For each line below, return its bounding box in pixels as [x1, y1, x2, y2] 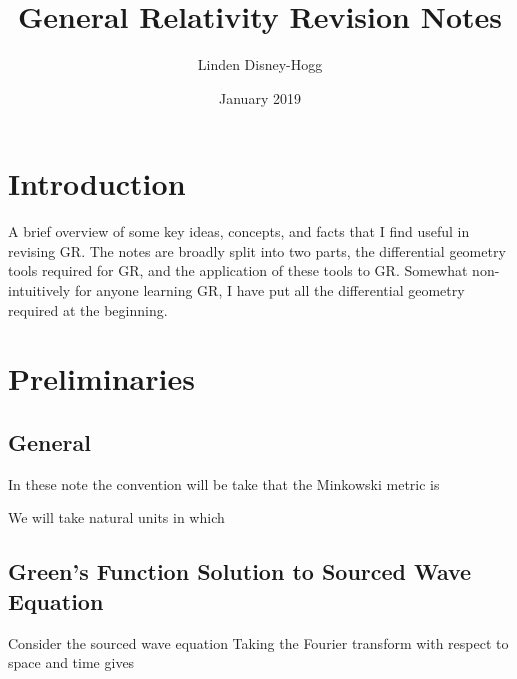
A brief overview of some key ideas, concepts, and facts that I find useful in [8, 221, 470, 242]
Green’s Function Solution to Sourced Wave [8, 556, 472, 587]
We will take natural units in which [8, 507, 225, 528]
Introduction [8, 163, 186, 204]
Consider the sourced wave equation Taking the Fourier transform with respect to [8, 632, 509, 653]
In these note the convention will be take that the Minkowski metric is [8, 473, 440, 494]
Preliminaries [8, 358, 195, 399]
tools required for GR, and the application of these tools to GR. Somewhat [8, 260, 468, 281]
